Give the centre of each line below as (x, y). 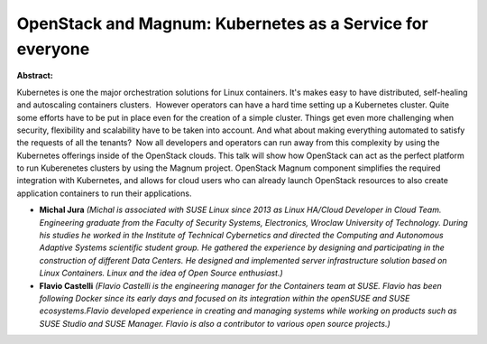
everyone (53, 49)
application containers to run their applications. (104, 193)
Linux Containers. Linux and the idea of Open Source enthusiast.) (161, 273)
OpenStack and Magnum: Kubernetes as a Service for (222, 23)
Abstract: (35, 76)
